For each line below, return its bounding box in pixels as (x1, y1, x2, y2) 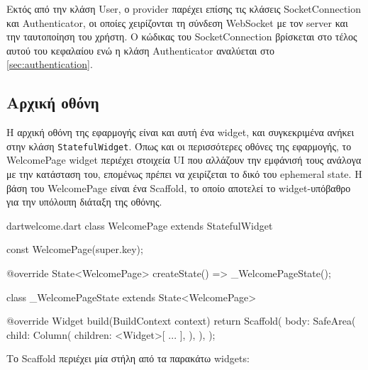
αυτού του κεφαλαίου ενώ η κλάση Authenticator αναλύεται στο (6, 43, 275, 57)
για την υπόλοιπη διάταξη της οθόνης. (6, 194, 162, 209)
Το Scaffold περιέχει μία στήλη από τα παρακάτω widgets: (6, 351, 250, 366)
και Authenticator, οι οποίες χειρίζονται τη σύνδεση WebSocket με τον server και (6, 15, 348, 30)
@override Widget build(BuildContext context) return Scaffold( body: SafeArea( (6, 313, 356, 328)
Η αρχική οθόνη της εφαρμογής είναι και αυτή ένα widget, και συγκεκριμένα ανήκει (6, 125, 355, 140)
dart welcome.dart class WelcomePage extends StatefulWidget (6, 218, 273, 232)
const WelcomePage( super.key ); (6, 242, 143, 257)
